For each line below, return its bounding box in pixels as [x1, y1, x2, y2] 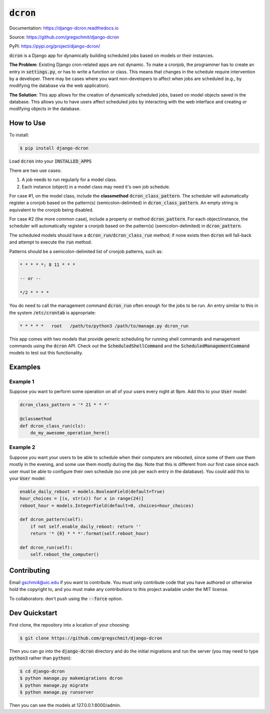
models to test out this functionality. [9, 350, 83, 356]
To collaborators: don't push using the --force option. [9, 595, 123, 601]
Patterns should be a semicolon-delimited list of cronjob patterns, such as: [9, 248, 163, 254]
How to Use [9, 119, 46, 127]
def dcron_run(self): [19, 545, 73, 550]
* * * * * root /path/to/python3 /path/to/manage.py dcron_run [19, 323, 189, 328]
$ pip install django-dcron [19, 145, 88, 151]
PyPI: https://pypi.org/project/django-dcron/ [9, 43, 100, 49]
